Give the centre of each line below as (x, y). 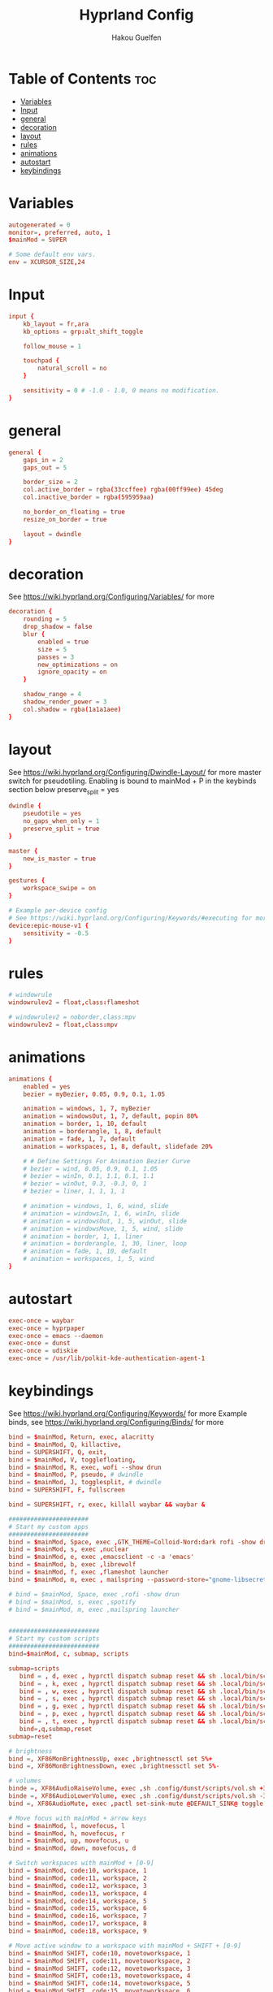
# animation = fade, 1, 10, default (85, 1251)
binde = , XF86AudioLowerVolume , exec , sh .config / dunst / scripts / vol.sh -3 (138, 1796)
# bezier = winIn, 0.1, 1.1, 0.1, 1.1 (89, 1176)
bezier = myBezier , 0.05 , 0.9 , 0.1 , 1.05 (94, 1094)
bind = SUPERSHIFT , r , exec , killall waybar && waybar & (107, 1505)
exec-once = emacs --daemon (56, 1336)
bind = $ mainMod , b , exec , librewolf (72, 1565)
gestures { (27, 881)
